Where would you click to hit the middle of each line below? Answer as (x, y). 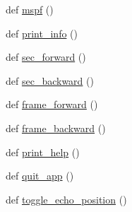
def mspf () (30, 9)
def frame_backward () (56, 128)
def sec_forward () (46, 57)
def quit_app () (40, 176)
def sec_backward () (50, 80)
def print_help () (43, 152)
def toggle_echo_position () (66, 199)
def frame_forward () (52, 104)
